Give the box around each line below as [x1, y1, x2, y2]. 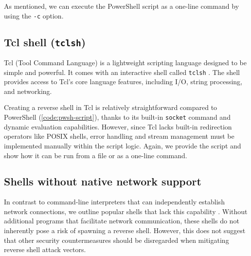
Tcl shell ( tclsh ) [4, 34, 86, 49]
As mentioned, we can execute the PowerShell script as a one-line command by [4, 1, 239, 11]
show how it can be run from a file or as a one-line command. [4, 150, 187, 160]
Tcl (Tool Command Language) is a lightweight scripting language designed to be [4, 57, 247, 68]
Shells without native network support [4, 174, 201, 189]
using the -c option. [4, 10, 64, 20]
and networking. [4, 86, 52, 96]
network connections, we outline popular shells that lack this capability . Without [4, 206, 248, 216]
